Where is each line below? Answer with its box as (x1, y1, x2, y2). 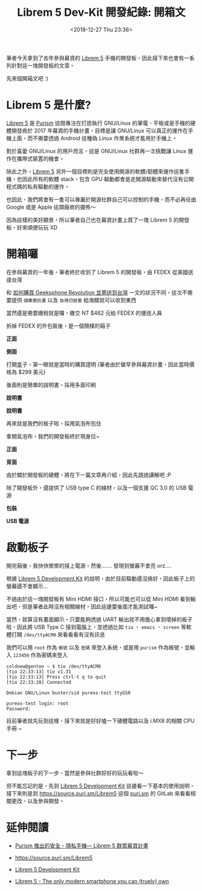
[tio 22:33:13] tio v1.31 (6, 668, 71, 675)
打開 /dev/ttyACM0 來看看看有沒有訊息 (11, 631, 106, 638)
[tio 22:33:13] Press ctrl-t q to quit (6, 674, 107, 680)
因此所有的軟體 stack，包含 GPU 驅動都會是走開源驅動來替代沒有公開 (22, 175, 194, 182)
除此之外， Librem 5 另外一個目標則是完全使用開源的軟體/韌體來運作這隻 (6, 168, 185, 175)
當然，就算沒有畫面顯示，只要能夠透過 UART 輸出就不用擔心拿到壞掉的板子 (6, 616, 193, 623)
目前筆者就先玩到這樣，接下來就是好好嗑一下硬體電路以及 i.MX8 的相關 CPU (6, 717, 195, 724)
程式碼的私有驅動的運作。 (6, 183, 70, 190)
